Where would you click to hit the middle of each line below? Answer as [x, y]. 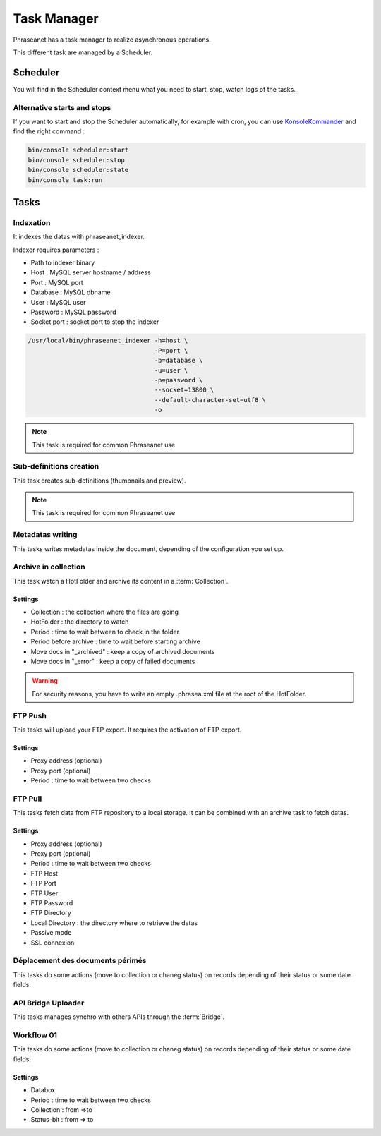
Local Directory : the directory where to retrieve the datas [114, 923]
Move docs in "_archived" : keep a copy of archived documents [123, 651]
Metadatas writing [45, 535]
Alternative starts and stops [62, 107]
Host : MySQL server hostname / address [91, 272]
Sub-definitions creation [56, 466]
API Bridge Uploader [49, 1003]
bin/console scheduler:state [78, 170]
